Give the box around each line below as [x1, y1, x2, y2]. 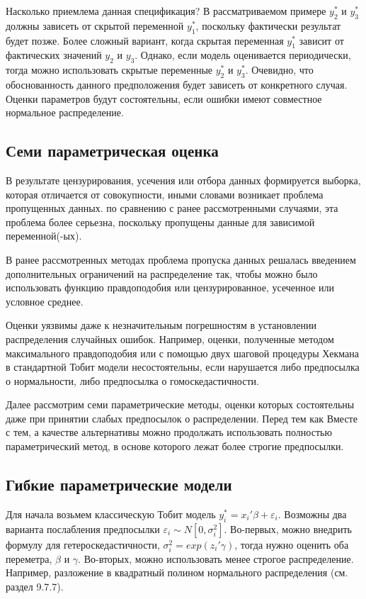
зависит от [299, 33, 344, 47]
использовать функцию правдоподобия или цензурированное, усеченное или [6, 280, 335, 295]
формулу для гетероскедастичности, [6, 537, 160, 552]
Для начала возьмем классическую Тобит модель [6, 506, 216, 521]
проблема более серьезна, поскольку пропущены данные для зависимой [6, 214, 315, 229]
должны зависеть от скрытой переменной [6, 18, 184, 33]
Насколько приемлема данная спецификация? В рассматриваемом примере [6, 4, 326, 18]
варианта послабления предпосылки [6, 521, 160, 536]
